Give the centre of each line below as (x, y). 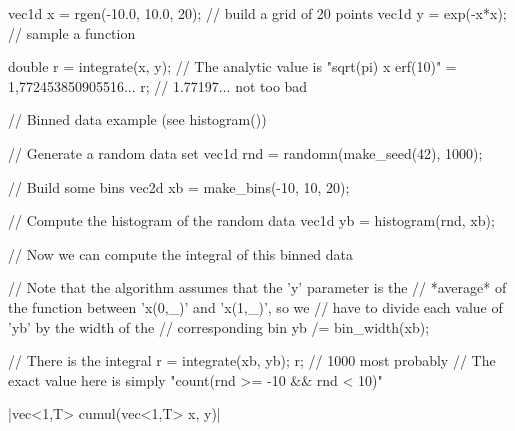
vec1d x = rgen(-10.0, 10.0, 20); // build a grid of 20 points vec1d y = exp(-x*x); (257, 13)
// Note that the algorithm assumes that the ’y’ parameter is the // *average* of (257, 287)
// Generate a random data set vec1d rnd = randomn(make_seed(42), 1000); (245, 152)
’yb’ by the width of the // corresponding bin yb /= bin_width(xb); (219, 326)
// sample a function (72, 32)
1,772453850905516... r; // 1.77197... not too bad (158, 85)
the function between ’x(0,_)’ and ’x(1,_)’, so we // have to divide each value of (255, 306)
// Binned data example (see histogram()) (137, 119)
